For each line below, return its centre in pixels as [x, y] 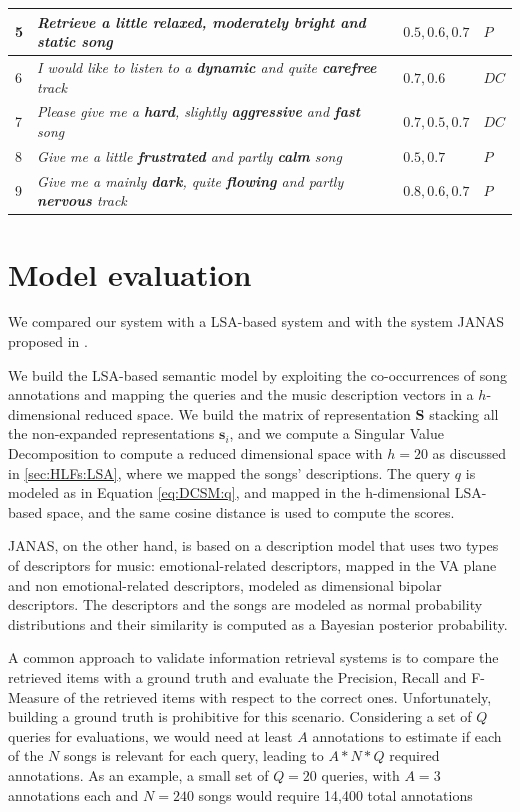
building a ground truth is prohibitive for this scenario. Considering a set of [240, 716]
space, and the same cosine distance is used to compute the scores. [250, 511]
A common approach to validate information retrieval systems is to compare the [253, 657]
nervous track [82, 200]
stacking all [464, 413]
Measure [34, 696]
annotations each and [73, 794]
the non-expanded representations [111, 433]
